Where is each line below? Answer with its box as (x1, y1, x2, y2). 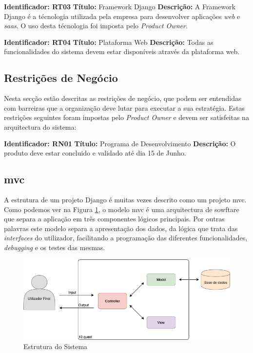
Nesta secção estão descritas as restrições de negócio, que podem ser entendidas (4, 93, 241, 103)
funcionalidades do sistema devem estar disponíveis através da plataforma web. (4, 46, 240, 57)
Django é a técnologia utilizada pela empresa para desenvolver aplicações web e (4, 11, 240, 21)
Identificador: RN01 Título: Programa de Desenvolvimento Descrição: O (4, 138, 236, 148)
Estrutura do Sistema (23, 341, 88, 352)
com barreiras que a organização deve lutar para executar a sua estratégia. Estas (4, 102, 245, 113)
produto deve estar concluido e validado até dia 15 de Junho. (4, 148, 186, 158)
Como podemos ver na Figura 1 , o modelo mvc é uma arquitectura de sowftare (4, 204, 239, 214)
